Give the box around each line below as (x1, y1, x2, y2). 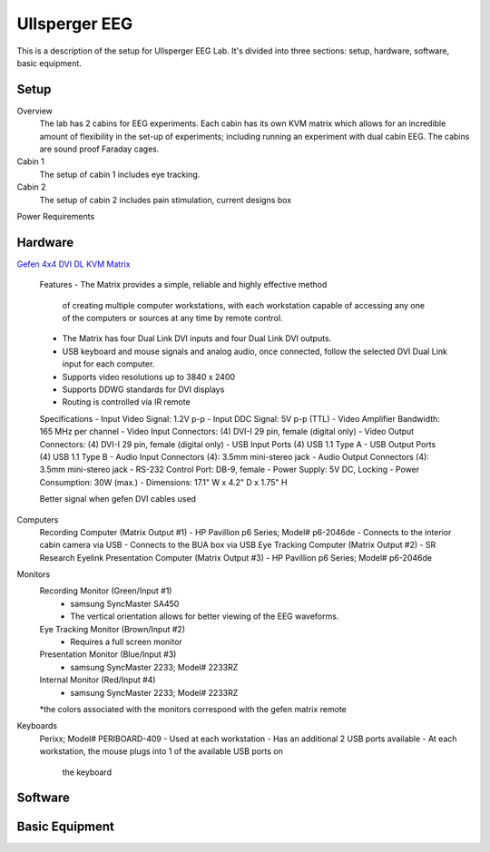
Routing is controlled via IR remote (62, 397, 191, 407)
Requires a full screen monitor (70, 636, 183, 648)
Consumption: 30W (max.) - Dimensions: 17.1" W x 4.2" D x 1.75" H (39, 476, 288, 487)
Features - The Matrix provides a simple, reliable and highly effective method (39, 279, 328, 290)
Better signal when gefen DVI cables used (39, 494, 197, 504)
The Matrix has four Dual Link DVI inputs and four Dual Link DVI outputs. (62, 333, 332, 344)
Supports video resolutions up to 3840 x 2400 (62, 371, 236, 382)
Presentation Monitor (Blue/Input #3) (39, 649, 177, 660)
